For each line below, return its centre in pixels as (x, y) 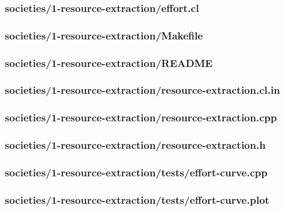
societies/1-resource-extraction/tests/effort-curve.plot (137, 199)
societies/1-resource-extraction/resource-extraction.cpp (141, 117)
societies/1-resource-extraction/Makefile (104, 35)
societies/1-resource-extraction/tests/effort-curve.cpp (136, 172)
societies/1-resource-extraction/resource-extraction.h (135, 145)
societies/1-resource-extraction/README (109, 62)
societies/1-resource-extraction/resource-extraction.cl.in (142, 90)
